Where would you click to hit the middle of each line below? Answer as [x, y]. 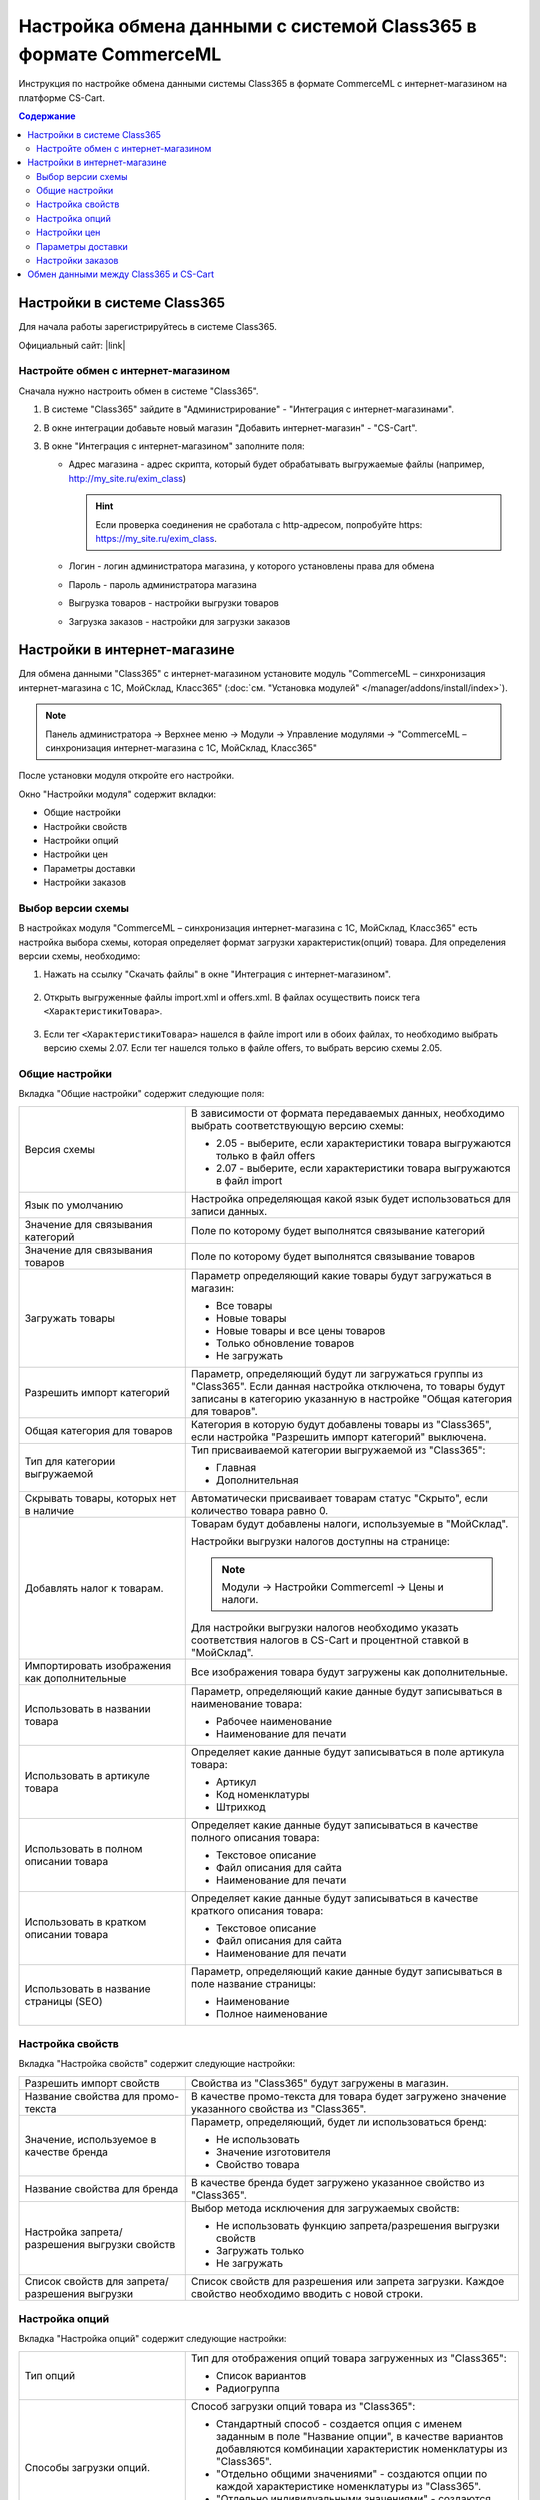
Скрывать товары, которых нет [100, 1498]
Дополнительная [257, 1480]
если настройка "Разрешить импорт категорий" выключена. [338, 1437]
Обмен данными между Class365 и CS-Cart [121, 274]
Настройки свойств [85, 826]
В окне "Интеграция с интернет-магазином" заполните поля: [174, 446]
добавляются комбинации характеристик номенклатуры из [361, 2448]
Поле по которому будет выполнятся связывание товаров [332, 1256]
